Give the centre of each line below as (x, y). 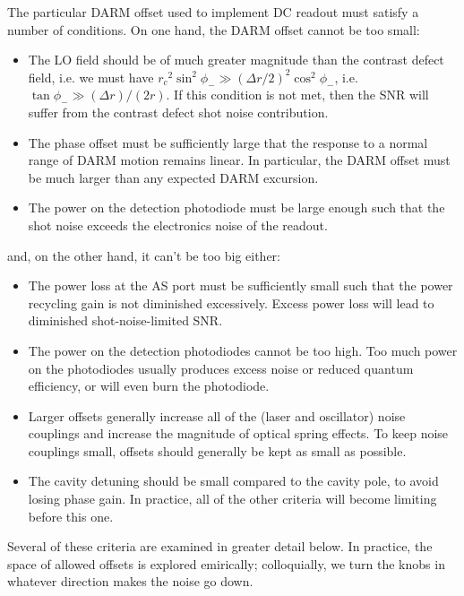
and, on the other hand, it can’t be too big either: (144, 255)
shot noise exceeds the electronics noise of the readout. (178, 225)
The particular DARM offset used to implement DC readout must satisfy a (213, 12)
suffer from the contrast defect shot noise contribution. (178, 112)
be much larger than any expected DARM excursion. (173, 177)
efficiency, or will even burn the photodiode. (149, 386)
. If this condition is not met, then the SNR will (297, 95)
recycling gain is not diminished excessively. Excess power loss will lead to (231, 302)
